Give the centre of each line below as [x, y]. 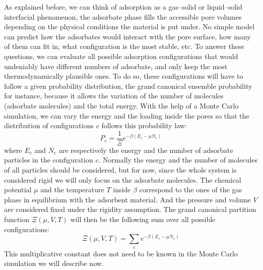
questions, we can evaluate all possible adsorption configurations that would [121, 56]
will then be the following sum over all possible [143, 219]
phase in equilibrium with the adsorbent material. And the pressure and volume [127, 199]
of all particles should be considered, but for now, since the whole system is [120, 169]
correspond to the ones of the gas [190, 190]
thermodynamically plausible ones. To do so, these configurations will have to [124, 76]
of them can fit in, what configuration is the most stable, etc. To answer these [124, 46]
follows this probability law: [144, 125]
